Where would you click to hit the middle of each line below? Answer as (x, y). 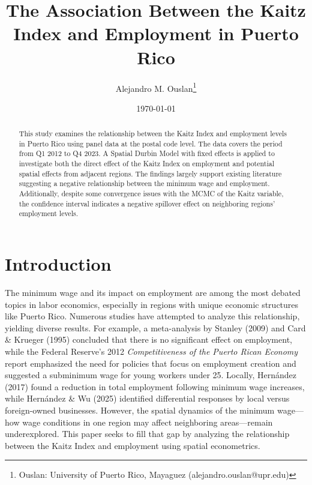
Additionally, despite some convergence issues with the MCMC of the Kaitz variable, (151, 194)
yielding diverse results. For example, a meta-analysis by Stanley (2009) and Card (155, 327)
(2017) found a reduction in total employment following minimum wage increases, (155, 386)
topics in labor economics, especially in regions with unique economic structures (152, 304)
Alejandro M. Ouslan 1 (156, 87)
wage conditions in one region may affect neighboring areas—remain (148, 422)
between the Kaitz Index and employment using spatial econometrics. (133, 445)
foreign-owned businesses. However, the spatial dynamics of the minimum (140, 410)
